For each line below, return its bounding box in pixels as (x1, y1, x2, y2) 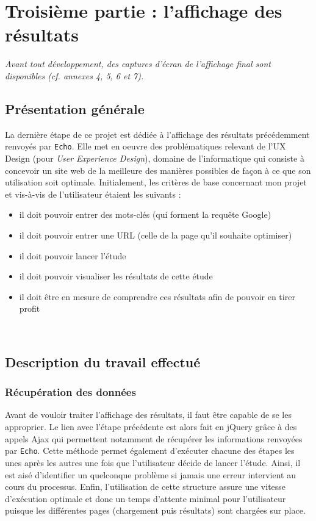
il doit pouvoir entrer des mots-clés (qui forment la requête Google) (19, 208, 271, 221)
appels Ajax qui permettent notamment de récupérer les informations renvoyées (5, 432, 303, 445)
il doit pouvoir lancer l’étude (19, 249, 126, 262)
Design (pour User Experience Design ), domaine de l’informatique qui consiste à (5, 151, 304, 164)
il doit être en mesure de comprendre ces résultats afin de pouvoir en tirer (19, 290, 295, 303)
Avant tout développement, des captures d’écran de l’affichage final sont (5, 57, 271, 70)
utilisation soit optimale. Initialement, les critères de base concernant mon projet (5, 176, 307, 189)
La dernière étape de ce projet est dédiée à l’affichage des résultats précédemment (5, 128, 310, 140)
